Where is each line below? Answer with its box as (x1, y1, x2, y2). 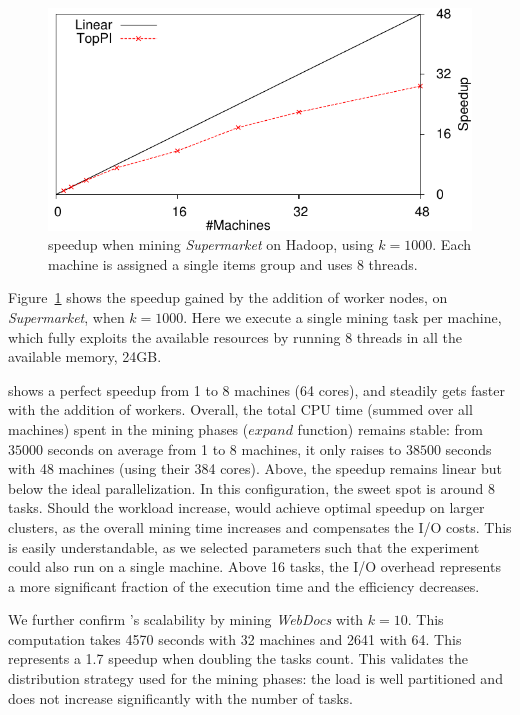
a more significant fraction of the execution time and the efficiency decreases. (8, 575, 480, 596)
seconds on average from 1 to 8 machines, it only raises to (47, 438, 402, 459)
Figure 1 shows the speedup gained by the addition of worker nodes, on (8, 287, 448, 308)
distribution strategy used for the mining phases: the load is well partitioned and (8, 668, 503, 689)
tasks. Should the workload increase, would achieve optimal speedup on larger (8, 497, 485, 518)
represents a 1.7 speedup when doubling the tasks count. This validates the (8, 648, 468, 669)
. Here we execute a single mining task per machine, (183, 306, 502, 327)
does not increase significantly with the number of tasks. (8, 687, 354, 708)
